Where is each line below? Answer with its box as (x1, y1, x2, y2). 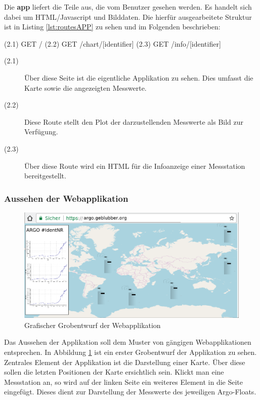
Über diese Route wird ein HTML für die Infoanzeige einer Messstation (24, 160, 245, 171)
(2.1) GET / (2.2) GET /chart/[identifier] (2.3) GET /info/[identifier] (4, 38, 221, 49)
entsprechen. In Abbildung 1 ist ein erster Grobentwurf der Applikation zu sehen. (4, 346, 257, 357)
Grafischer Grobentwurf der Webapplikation (24, 319, 161, 330)
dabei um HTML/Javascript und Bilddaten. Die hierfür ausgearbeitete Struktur (4, 11, 252, 22)
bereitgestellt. (24, 170, 66, 181)
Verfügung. (24, 126, 58, 137)
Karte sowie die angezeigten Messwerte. (24, 82, 147, 93)
